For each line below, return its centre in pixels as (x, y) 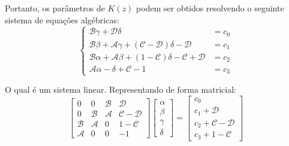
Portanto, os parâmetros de (55, 8)
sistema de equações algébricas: (62, 19)
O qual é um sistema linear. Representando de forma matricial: (121, 89)
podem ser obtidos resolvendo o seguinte (210, 8)
